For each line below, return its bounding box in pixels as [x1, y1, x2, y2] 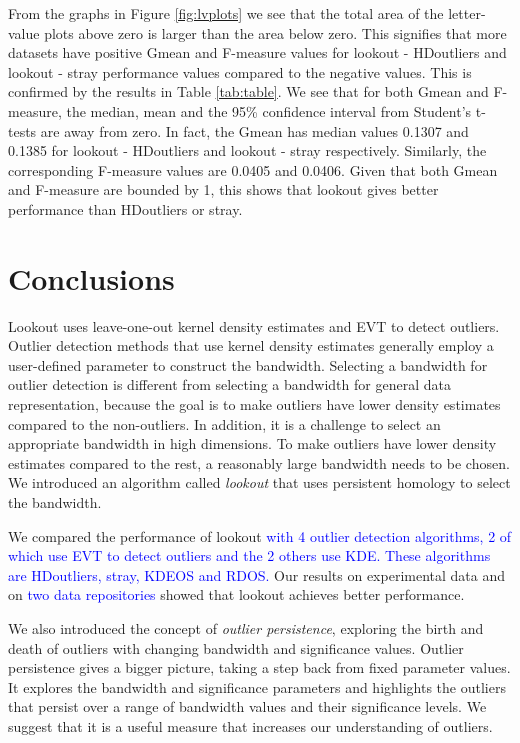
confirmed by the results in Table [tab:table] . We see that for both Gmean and [8, 81, 489, 102]
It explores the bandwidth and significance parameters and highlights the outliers [8, 676, 506, 697]
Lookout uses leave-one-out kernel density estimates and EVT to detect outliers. [8, 315, 500, 336]
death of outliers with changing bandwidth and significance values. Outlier [8, 637, 464, 658]
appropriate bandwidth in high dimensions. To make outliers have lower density [8, 433, 497, 454]
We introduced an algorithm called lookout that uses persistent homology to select [8, 472, 511, 493]
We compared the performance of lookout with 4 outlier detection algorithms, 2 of [8, 525, 512, 546]
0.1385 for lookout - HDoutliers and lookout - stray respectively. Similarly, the [8, 140, 487, 161]
